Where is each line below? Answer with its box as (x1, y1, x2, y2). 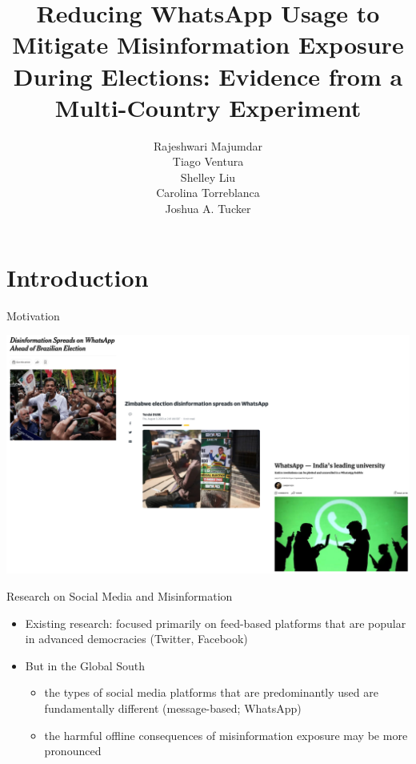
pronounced (44, 742, 102, 759)
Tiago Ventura (172, 153, 244, 170)
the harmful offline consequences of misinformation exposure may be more (44, 726, 408, 743)
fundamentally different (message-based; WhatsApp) (44, 700, 302, 717)
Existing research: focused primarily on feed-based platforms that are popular (25, 614, 406, 631)
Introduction (6, 260, 149, 293)
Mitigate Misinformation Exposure (12, 28, 404, 61)
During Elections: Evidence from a (13, 59, 403, 92)
